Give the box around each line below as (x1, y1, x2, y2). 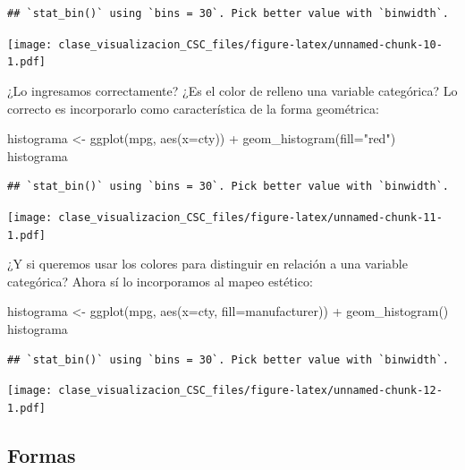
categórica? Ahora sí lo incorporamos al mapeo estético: (7, 271, 313, 290)
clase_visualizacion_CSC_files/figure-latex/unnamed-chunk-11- (58, 210, 443, 224)
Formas (7, 440, 76, 468)
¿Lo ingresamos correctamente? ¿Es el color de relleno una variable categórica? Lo (7, 81, 458, 99)
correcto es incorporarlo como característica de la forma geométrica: (7, 98, 379, 117)
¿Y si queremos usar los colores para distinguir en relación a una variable (7, 254, 408, 273)
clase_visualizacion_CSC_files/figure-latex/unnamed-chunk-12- (58, 384, 443, 397)
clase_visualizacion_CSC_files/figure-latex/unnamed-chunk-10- (58, 38, 443, 51)
